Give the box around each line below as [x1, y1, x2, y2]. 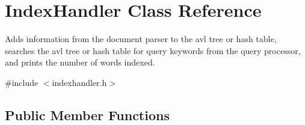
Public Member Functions [5, 105, 170, 124]
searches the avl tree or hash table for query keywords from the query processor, [5, 44, 301, 56]
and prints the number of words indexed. [5, 56, 155, 69]
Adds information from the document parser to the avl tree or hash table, [5, 32, 277, 45]
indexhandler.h [52, 76, 107, 88]
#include [5, 76, 39, 88]
